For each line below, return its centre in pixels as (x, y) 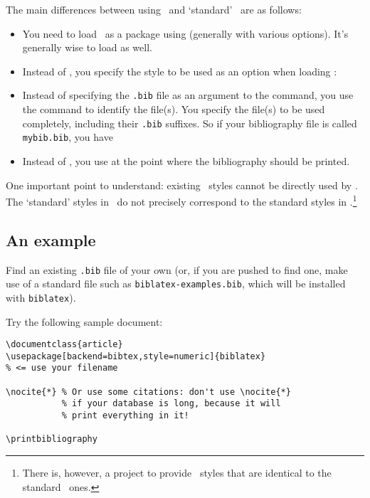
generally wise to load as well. (87, 47)
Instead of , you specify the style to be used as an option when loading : (180, 71)
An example (51, 239)
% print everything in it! (125, 416)
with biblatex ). (41, 297)
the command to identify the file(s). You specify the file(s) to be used (174, 109)
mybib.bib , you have (68, 137)
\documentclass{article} (64, 345)
